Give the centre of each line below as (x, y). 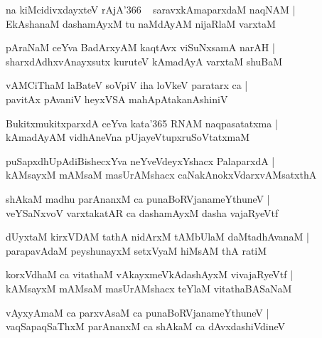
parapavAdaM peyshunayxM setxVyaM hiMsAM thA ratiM (136, 250)
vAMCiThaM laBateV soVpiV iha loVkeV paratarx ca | (127, 85)
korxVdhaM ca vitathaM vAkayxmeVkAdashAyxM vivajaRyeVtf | (150, 274)
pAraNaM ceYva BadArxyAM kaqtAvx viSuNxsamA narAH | (140, 47)
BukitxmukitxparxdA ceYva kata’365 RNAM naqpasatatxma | (142, 123)
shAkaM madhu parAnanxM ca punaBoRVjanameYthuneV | (138, 198)
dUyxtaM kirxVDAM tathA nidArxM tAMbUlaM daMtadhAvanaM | (157, 237)
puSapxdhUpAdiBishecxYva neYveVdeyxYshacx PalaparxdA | (140, 160)
